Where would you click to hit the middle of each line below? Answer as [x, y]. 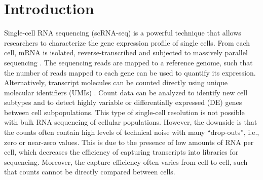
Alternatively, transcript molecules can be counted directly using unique [116, 82]
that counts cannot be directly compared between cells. [90, 172]
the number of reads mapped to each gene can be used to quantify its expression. [130, 72]
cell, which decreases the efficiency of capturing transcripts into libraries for [121, 152]
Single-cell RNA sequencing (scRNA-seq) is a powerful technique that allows [123, 33]
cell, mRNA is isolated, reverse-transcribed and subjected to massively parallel [126, 52]
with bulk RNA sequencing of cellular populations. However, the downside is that [131, 122]
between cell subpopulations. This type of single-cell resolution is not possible [124, 112]
